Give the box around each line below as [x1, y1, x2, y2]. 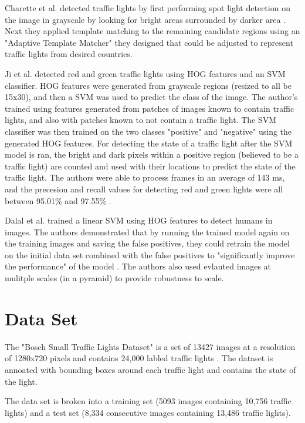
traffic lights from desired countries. [5, 48, 133, 60]
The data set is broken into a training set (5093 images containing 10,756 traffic [5, 395, 292, 407]
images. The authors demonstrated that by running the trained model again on [5, 225, 290, 238]
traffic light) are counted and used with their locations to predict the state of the [5, 159, 296, 172]
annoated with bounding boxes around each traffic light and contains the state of [5, 363, 296, 375]
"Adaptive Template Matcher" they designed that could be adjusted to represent [5, 36, 293, 48]
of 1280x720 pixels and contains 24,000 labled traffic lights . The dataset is [5, 352, 273, 364]
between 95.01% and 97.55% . [5, 194, 111, 206]
